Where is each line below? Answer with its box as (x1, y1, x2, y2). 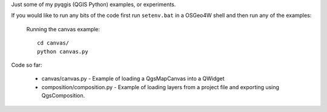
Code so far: (11, 61, 42, 69)
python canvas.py (37, 48, 88, 55)
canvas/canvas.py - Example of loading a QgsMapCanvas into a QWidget (41, 75, 225, 82)
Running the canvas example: (26, 25, 100, 33)
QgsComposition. (41, 92, 85, 99)
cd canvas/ (37, 40, 70, 46)
